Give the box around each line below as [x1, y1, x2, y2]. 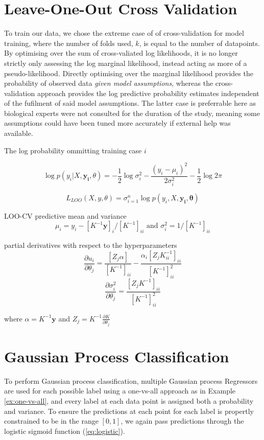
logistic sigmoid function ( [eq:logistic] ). [4, 425, 125, 436]
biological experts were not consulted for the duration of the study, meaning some [4, 107, 260, 118]
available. [4, 128, 33, 138]
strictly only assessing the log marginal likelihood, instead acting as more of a [4, 57, 247, 68]
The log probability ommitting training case [4, 145, 142, 155]
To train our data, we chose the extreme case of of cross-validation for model [4, 28, 244, 38]
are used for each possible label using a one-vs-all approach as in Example [4, 385, 236, 396]
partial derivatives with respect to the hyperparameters [4, 240, 177, 250]
